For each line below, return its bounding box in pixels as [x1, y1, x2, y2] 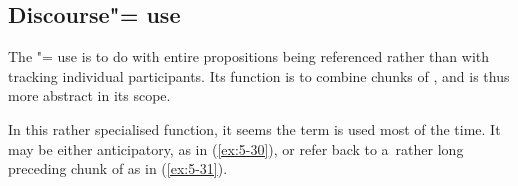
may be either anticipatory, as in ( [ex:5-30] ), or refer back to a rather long [8, 138, 464, 159]
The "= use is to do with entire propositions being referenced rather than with [8, 46, 490, 67]
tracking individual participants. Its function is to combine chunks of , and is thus [8, 65, 510, 86]
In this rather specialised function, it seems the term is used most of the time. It [8, 118, 501, 139]
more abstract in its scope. [8, 85, 171, 106]
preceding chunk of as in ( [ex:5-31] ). [8, 158, 228, 179]
